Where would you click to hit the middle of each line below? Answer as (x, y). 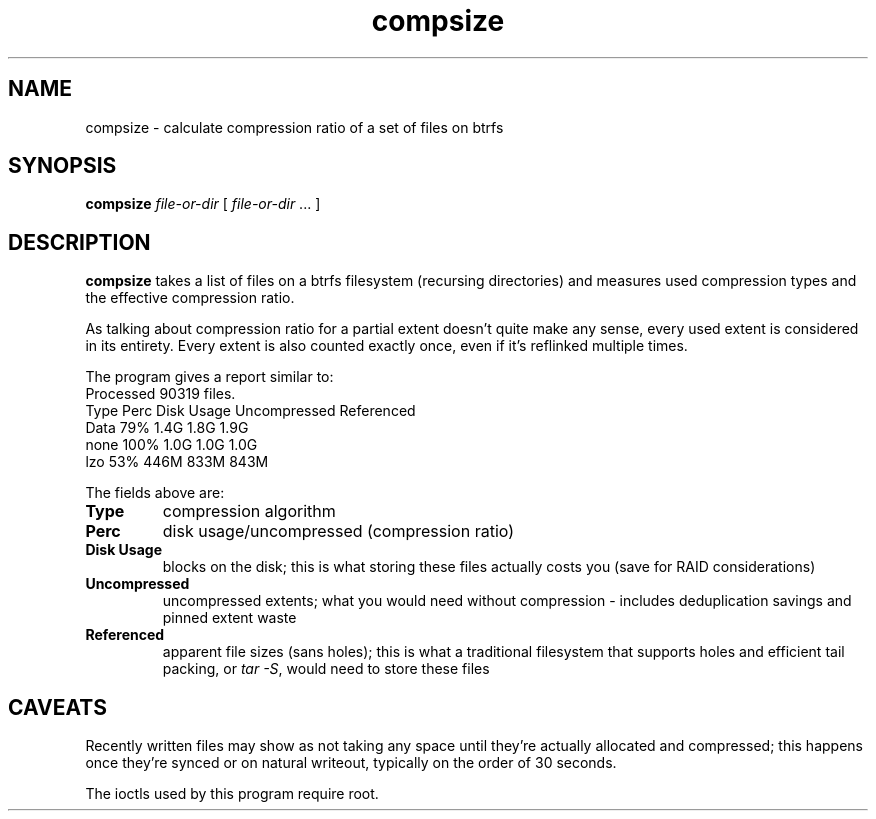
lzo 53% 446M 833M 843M (177, 462)
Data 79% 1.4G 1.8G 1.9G (167, 428)
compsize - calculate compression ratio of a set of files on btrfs (294, 127)
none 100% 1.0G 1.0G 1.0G (171, 445)
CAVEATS (57, 707)
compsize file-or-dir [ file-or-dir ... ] (203, 204)
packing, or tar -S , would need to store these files (326, 669)
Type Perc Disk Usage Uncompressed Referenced (250, 411)
